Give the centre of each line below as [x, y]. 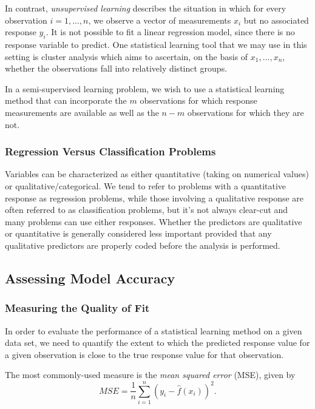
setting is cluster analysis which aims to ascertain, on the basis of [127, 56]
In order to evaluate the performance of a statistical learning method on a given [154, 330]
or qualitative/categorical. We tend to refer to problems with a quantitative [146, 185]
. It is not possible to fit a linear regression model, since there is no [170, 32]
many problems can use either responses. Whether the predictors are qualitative [154, 221]
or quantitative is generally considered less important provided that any [138, 233]
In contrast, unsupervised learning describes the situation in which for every [146, 8]
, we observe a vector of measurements [160, 20]
